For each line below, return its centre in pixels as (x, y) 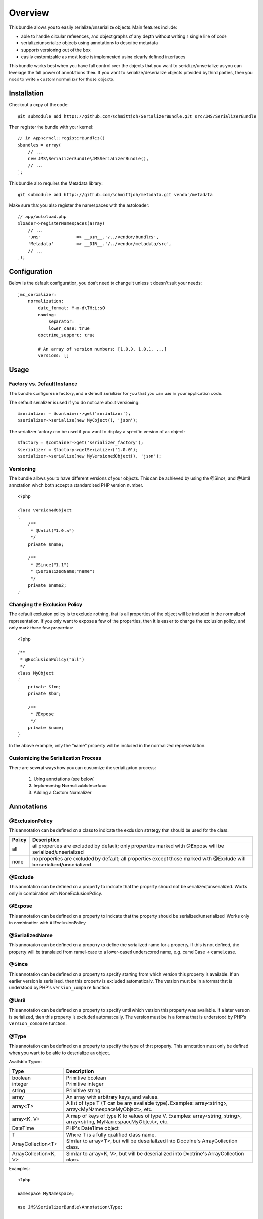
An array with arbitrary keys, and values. (113, 1097)
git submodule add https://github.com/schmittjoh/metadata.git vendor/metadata (115, 195)
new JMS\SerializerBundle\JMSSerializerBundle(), (88, 159)
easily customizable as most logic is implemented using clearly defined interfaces (103, 57)
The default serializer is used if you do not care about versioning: (74, 402)
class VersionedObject (45, 510)
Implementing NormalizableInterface (70, 786)
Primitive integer (85, 1084)
